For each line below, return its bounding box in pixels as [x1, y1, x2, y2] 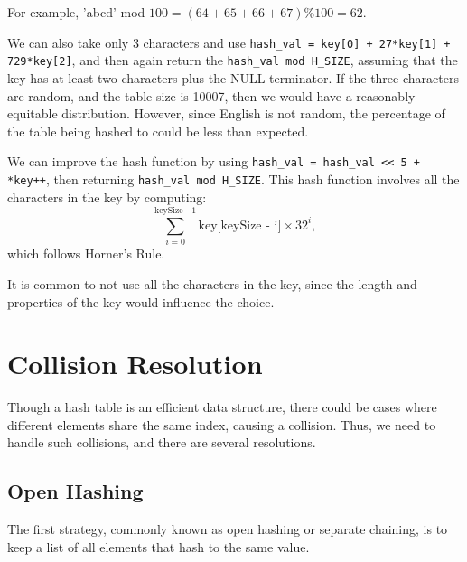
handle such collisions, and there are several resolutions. [7, 433, 316, 452]
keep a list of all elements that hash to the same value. [7, 537, 310, 556]
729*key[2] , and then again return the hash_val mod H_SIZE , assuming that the [7, 51, 458, 70]
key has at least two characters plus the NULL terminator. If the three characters [7, 68, 459, 87]
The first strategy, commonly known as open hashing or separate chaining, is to [7, 520, 448, 539]
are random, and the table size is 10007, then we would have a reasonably [7, 86, 416, 105]
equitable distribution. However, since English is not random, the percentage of [7, 104, 445, 123]
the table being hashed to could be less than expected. [7, 121, 309, 140]
